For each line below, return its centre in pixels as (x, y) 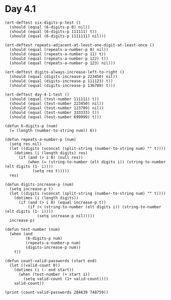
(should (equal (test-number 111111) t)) (54, 99)
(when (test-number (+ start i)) (54, 274)
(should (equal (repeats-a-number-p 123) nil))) (62, 63)
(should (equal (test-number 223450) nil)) (56, 103)
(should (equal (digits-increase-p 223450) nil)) (63, 77)
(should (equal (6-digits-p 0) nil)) (50, 27)
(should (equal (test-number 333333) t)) (54, 113)
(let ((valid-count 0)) (35, 265)
